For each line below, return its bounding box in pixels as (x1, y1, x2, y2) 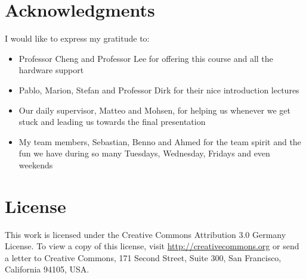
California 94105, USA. (5, 263, 89, 275)
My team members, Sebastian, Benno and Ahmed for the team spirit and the (18, 135, 301, 148)
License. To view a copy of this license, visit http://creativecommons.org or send (5, 240, 299, 252)
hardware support (18, 64, 84, 76)
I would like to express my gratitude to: (5, 32, 150, 45)
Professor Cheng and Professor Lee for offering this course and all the (18, 52, 273, 64)
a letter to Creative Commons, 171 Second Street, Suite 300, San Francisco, (5, 251, 282, 264)
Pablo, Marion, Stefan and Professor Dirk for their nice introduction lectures (18, 83, 299, 96)
